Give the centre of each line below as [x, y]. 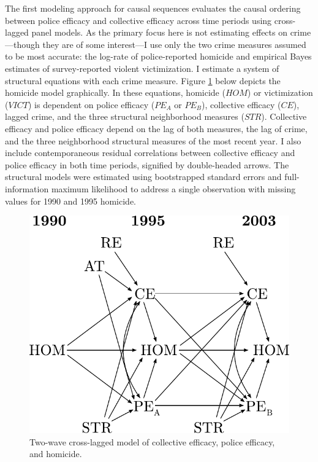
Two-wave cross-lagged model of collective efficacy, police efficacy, [152, 441]
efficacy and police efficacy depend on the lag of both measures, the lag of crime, [156, 128]
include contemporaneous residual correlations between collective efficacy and [150, 153]
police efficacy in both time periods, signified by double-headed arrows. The [147, 164]
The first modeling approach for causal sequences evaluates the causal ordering [153, 8]
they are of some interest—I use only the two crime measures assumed [174, 44]
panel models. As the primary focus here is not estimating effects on [159, 32]
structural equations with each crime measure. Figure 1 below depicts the [143, 80]
